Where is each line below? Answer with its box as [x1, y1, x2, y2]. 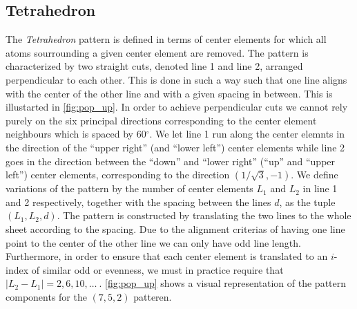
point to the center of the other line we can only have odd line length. [6, 235, 301, 250]
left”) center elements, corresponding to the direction [6, 167, 230, 182]
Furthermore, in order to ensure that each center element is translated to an [6, 249, 328, 263]
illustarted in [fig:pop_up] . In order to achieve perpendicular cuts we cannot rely [6, 100, 348, 114]
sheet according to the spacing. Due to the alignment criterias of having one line [6, 221, 345, 236]
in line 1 [302, 181, 338, 196]
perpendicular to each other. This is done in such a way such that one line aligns [6, 72, 347, 86]
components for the [6, 289, 87, 303]
